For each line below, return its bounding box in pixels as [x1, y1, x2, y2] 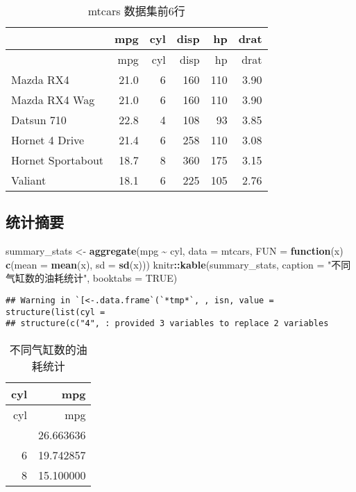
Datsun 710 [11, 112, 67, 128]
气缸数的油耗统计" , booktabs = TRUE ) [6, 271, 178, 285]
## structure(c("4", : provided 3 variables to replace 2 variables [6, 319, 329, 329]
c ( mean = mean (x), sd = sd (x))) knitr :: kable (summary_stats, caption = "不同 [6, 257, 351, 271]
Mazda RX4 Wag [11, 92, 95, 108]
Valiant [11, 172, 46, 188]
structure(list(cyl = [6, 307, 105, 317]
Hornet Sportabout [11, 152, 104, 168]
